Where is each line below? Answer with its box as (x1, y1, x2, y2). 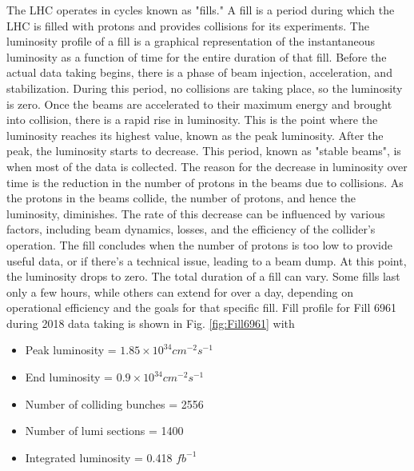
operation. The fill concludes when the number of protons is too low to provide (6, 236, 393, 253)
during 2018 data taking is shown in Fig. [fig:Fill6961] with (6, 314, 295, 331)
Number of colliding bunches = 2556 (25, 395, 204, 412)
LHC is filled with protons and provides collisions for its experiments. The (6, 17, 369, 34)
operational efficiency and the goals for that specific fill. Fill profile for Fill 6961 (6, 299, 397, 316)
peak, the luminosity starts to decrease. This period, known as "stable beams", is (6, 142, 401, 159)
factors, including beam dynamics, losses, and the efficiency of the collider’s (6, 221, 376, 237)
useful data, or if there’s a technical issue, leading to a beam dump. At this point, (6, 252, 407, 269)
